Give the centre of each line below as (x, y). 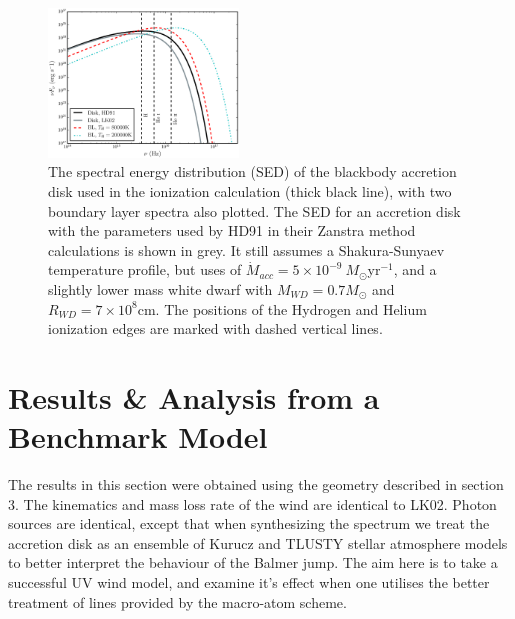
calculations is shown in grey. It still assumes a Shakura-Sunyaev (246, 249)
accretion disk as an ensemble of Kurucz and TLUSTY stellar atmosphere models (258, 542)
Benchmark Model (138, 436)
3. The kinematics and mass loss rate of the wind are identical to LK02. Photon (252, 503)
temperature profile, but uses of (145, 269)
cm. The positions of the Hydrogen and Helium (282, 308)
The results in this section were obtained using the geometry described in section (256, 484)
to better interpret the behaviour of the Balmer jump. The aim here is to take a (253, 562)
